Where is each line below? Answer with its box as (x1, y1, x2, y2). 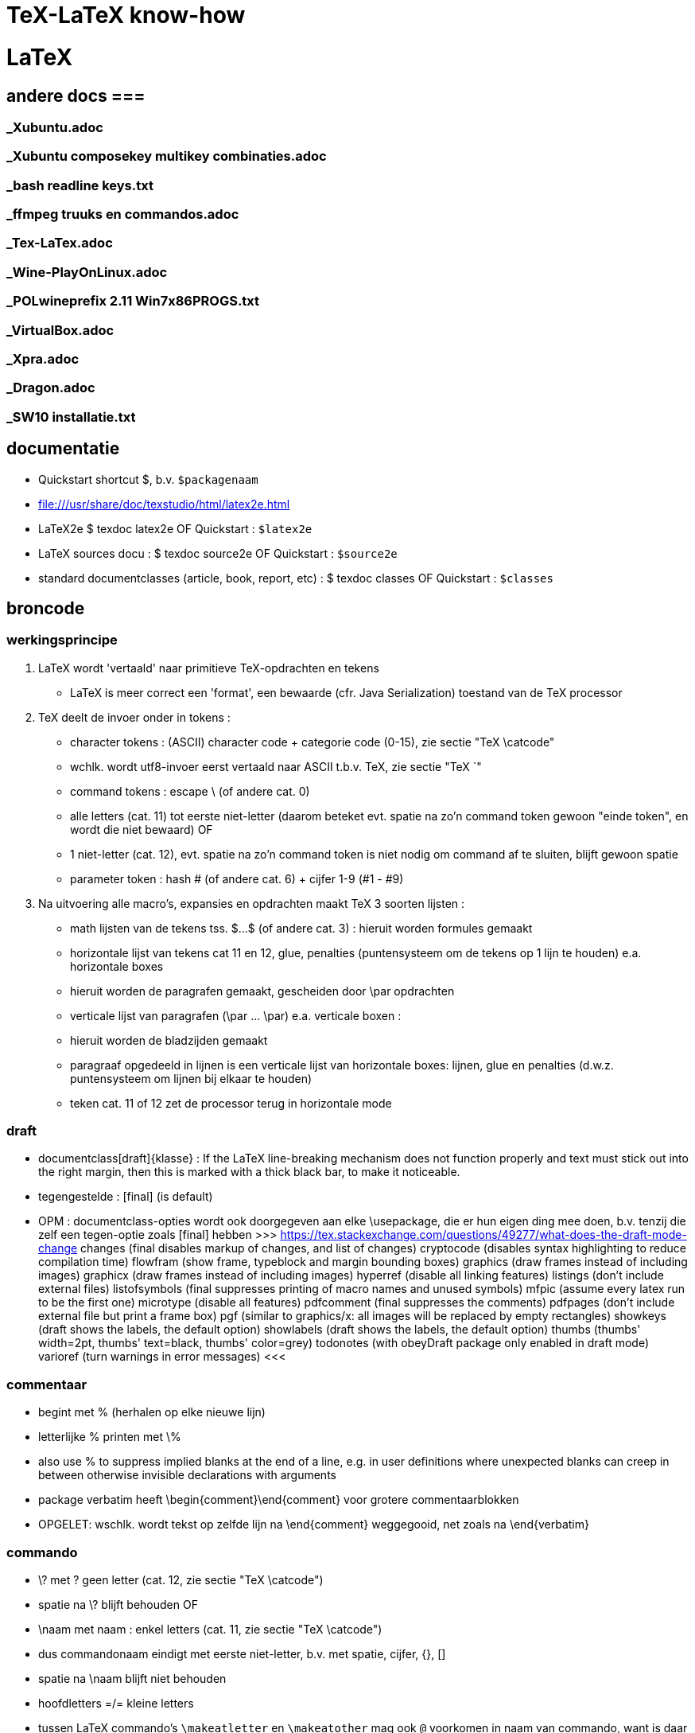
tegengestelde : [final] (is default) (38, 1190, 213, 1204)
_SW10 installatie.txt (6, 408, 136, 425)
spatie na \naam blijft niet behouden (38, 1671, 227, 1685)
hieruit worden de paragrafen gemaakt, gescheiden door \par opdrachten (70, 983, 455, 998)
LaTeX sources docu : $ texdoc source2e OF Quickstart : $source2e (38, 546, 398, 560)
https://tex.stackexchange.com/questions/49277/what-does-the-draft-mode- (280, 1228, 687, 1242)
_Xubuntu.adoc (6, 119, 103, 135)
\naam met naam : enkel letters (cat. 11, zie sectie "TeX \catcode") (38, 1622, 382, 1636)
